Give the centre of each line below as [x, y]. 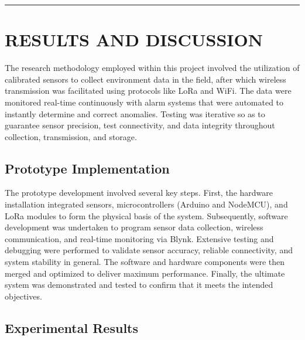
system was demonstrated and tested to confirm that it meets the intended [139, 285]
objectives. [23, 296]
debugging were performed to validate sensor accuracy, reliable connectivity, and [149, 250]
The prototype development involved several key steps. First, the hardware [139, 193]
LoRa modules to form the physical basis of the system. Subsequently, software [146, 215]
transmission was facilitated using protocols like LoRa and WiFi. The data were [148, 91]
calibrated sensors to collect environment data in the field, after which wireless [145, 79]
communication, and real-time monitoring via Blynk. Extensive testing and [139, 238]
